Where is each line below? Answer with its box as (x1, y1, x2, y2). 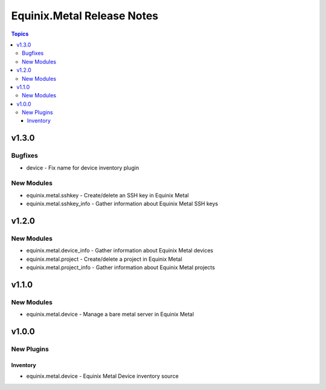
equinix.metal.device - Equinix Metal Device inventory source (26, 372, 179, 380)
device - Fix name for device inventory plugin (26, 164, 139, 171)
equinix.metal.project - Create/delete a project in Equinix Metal (26, 255, 182, 263)
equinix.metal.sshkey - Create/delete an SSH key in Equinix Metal (26, 191, 190, 199)
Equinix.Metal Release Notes (11, 9, 159, 22)
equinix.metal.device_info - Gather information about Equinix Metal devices (26, 247, 214, 254)
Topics (11, 30, 29, 37)
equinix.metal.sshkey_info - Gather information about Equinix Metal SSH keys (26, 200, 219, 208)
